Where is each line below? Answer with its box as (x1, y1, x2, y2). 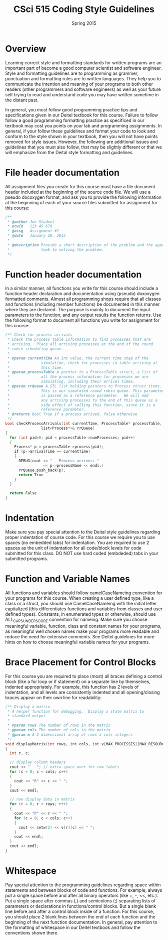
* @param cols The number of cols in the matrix (7, 728, 111, 733)
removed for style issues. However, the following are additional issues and (5, 139, 158, 145)
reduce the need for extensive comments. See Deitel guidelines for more (5, 633, 155, 639)
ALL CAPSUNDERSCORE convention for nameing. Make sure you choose (5, 616, 147, 623)
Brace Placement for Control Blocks (5, 656, 156, 668)
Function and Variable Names (5, 573, 130, 585)
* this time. (7, 365, 64, 370)
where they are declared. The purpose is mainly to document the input (5, 307, 150, 313)
